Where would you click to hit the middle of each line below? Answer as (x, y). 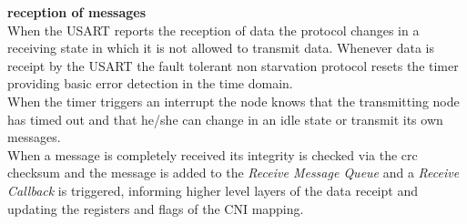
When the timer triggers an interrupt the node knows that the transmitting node (233, 101)
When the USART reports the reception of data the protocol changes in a (213, 30)
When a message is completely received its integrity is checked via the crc (213, 154)
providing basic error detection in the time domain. (150, 83)
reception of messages (77, 12)
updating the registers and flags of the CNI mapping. (156, 208)
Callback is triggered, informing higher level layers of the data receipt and (213, 190)
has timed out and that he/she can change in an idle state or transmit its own (225, 119)
